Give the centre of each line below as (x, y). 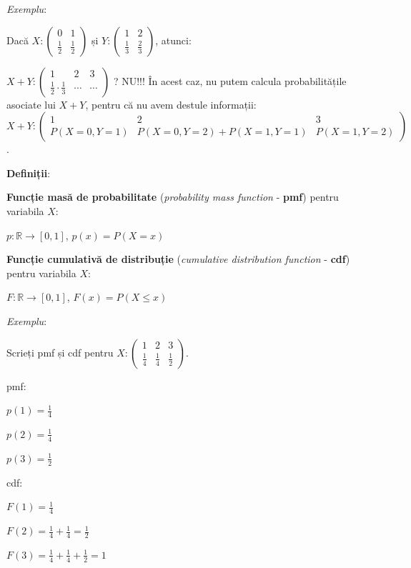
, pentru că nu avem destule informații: (171, 104)
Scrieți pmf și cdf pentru (60, 352)
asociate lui (31, 104)
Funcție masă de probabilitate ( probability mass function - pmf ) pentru (173, 197)
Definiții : (29, 173)
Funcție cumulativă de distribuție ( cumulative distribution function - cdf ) (178, 259)
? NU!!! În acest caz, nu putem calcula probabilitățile (230, 80)
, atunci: (173, 40)
